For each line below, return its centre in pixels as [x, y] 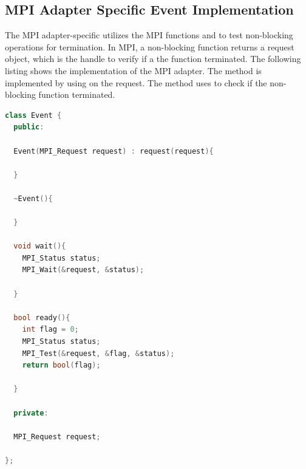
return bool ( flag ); [61, 365]
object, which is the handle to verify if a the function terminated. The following [153, 59]
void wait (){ [40, 246]
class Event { [33, 115]
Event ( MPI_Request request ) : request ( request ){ [114, 151]
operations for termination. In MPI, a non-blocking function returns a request [150, 46]
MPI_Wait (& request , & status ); [83, 270]
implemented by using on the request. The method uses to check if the [136, 82]
